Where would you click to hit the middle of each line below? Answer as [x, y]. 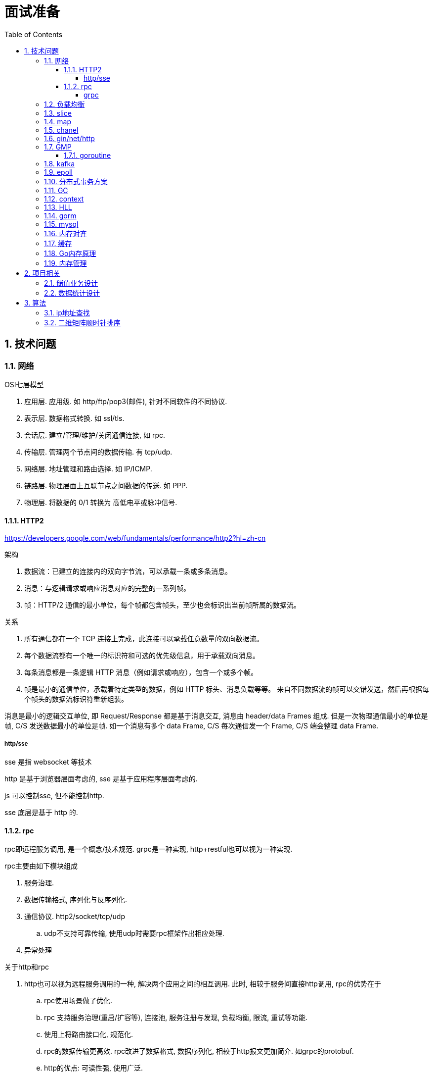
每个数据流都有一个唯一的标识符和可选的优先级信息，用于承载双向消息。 [142, 656]
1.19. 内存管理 [65, 263]
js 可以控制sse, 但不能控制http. [54, 795]
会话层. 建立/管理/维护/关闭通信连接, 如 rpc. [95, 435]
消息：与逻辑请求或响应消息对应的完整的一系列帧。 [107, 588]
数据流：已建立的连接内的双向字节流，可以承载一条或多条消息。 [128, 571]
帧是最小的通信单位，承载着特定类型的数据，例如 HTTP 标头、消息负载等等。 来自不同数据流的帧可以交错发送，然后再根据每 [227, 689]
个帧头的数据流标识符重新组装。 [76, 699]
